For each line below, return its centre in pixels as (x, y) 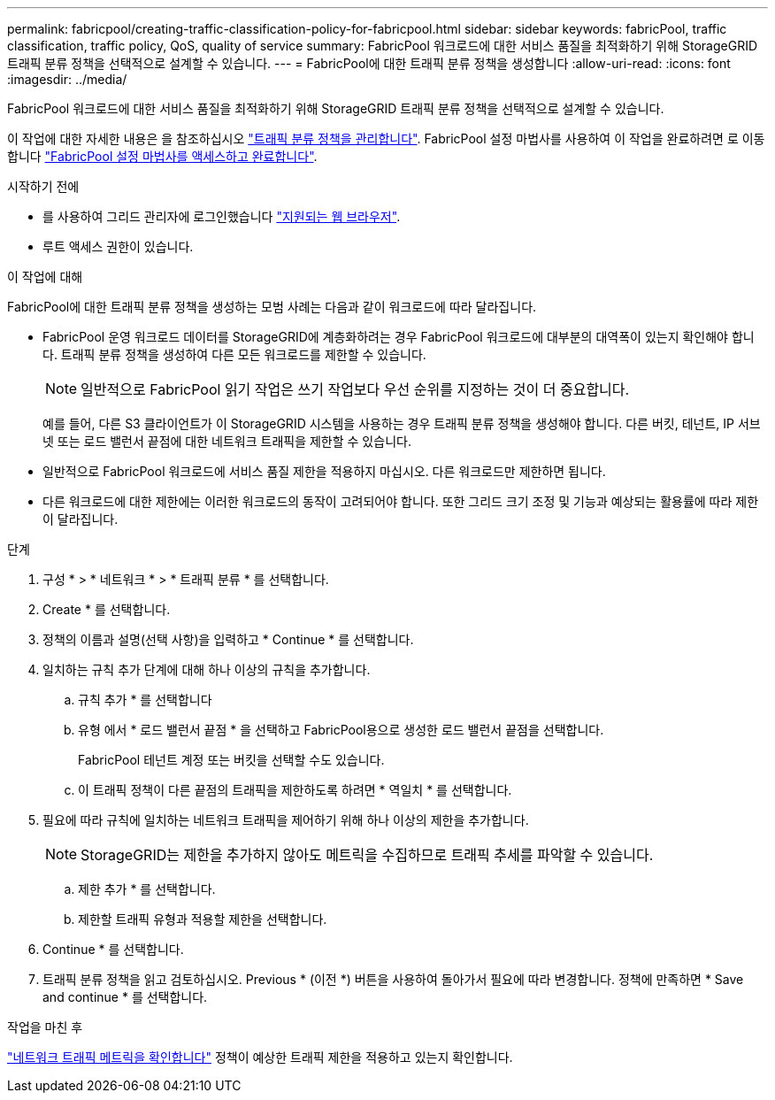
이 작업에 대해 (45, 277)
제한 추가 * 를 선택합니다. (147, 889)
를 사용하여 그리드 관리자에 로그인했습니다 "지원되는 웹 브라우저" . (222, 216)
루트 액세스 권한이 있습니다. (118, 246)
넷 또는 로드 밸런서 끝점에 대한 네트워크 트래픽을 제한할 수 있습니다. (227, 441)
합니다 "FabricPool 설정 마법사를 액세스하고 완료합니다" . (162, 156)
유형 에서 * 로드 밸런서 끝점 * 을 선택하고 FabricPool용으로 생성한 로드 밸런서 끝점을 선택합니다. (341, 730)
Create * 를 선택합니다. (107, 609)
